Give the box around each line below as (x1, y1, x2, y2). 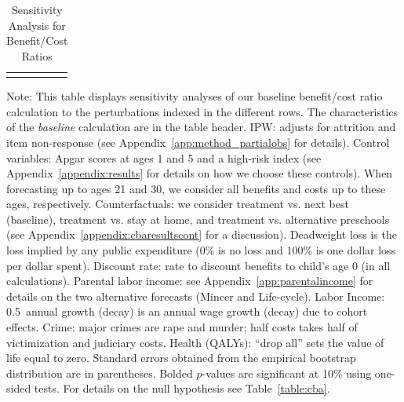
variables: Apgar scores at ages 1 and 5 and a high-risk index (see (6, 149, 322, 166)
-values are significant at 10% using (202, 364, 372, 381)
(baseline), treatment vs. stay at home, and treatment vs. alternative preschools (6, 210, 390, 227)
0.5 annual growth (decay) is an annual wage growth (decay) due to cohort (6, 303, 368, 320)
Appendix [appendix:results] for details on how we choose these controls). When (6, 165, 393, 181)
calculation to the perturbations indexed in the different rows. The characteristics (6, 103, 399, 119)
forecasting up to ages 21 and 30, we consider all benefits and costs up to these (6, 180, 386, 196)
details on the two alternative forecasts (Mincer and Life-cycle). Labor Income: (6, 287, 385, 304)
